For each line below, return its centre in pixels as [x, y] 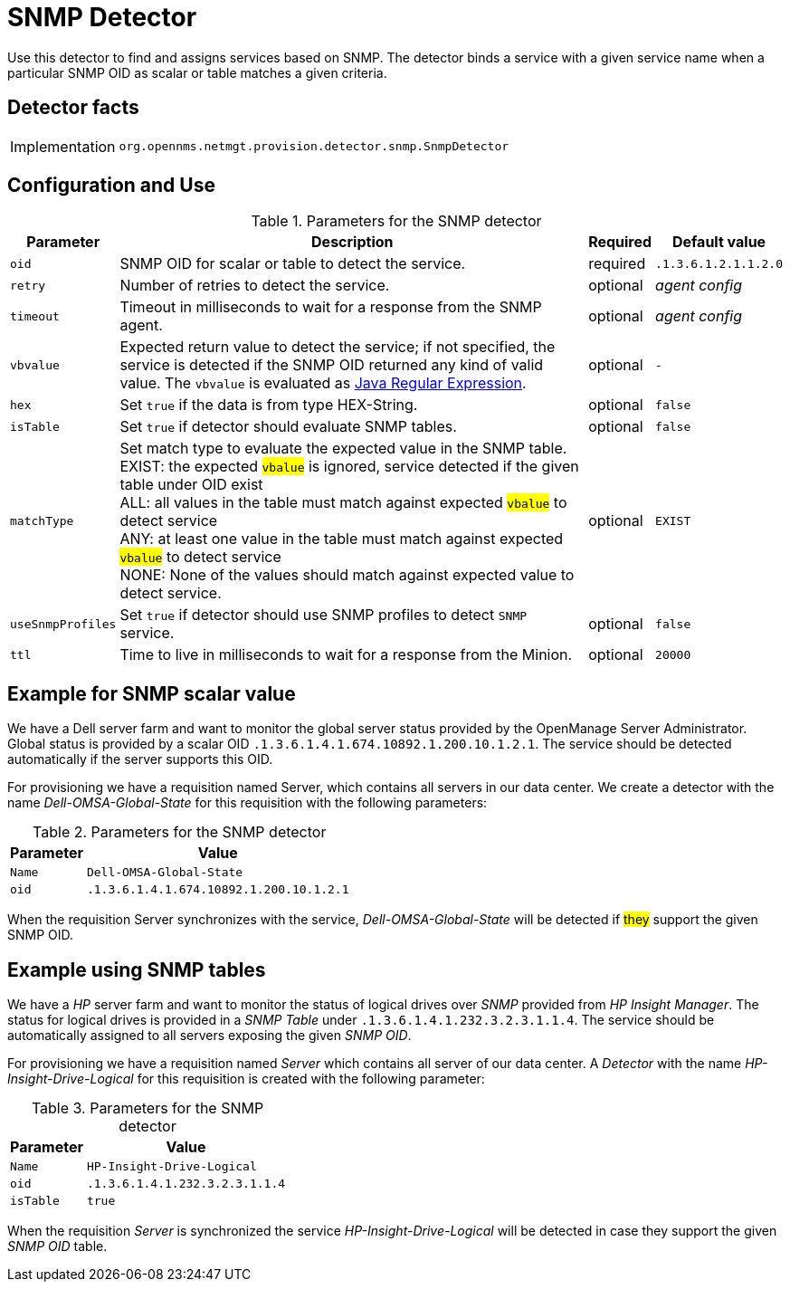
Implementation [63, 146]
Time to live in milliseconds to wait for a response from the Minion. [346, 655]
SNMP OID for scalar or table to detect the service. [293, 264]
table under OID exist [191, 485]
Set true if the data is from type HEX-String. [269, 405]
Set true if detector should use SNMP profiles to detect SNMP [324, 615]
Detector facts [73, 108]
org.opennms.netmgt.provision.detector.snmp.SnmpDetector [314, 147]
